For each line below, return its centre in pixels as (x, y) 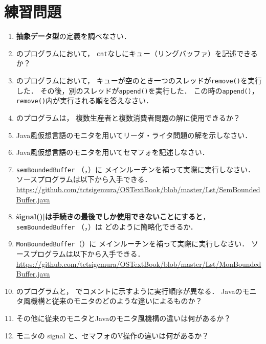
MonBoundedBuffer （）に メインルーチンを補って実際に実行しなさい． (132, 244)
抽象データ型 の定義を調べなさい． (73, 36)
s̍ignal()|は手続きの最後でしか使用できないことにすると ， (113, 216)
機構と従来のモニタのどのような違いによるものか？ (116, 301)
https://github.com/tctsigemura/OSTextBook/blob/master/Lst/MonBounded (139, 263)
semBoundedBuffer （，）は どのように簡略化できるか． (107, 226)
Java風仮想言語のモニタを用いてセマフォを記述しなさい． (113, 152)
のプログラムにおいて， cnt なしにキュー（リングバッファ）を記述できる (137, 53)
